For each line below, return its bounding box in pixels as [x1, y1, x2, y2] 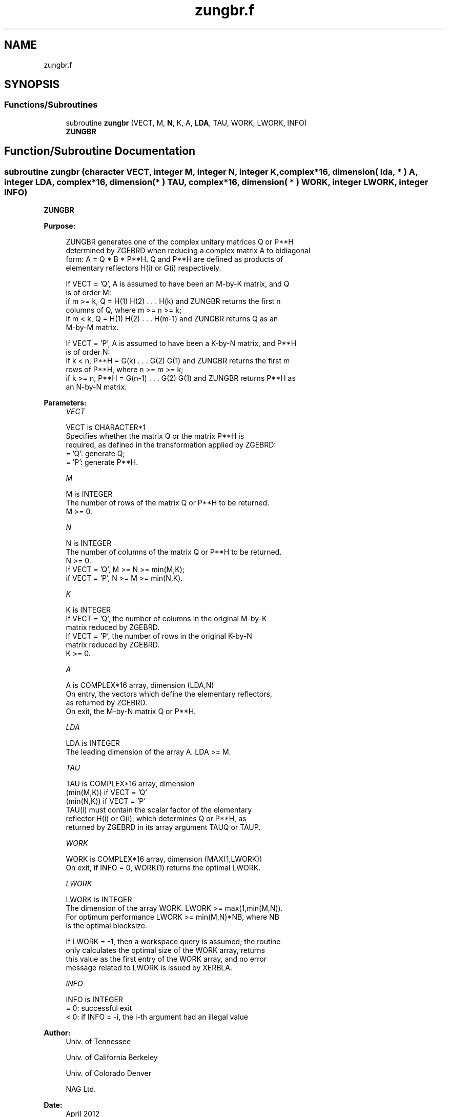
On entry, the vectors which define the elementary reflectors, [66, 689, 272, 699]
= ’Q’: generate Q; [66, 449, 125, 458]
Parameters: [44, 398, 87, 408]
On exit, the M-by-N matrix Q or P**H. [66, 707, 196, 716]
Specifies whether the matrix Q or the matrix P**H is [66, 432, 244, 441]
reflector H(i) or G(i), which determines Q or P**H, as [66, 814, 247, 823]
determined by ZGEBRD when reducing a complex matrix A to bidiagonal [66, 246, 311, 255]
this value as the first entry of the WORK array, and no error [66, 954, 267, 964]
